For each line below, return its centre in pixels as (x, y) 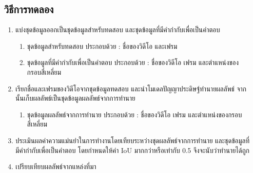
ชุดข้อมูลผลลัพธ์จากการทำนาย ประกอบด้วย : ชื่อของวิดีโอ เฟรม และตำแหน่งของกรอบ (135, 114)
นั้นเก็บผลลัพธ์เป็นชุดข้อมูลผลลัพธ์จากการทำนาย (75, 98)
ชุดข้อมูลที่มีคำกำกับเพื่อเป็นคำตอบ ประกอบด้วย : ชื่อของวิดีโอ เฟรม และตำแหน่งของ (133, 62)
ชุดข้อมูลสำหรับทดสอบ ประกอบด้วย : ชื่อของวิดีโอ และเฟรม (102, 46)
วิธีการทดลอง (29, 9)
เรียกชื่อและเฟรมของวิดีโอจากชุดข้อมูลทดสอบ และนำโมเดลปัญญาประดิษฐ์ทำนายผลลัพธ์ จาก (131, 88)
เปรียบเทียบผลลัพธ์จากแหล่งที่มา (56, 166)
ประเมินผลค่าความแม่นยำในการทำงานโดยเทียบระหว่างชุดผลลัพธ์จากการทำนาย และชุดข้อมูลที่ (132, 140)
